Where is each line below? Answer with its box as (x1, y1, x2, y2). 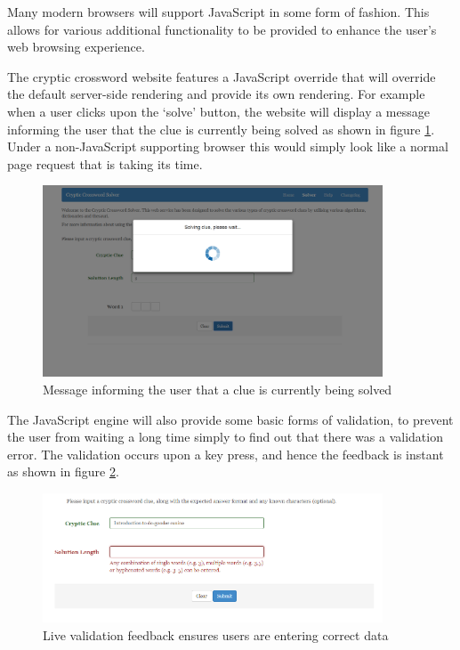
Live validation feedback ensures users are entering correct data (43, 626, 389, 644)
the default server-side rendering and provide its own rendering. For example (7, 85, 425, 103)
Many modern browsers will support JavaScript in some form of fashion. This (7, 3, 430, 20)
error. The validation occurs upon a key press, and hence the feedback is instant (7, 444, 444, 463)
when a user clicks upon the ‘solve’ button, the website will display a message (7, 102, 430, 120)
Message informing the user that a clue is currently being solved (43, 379, 392, 398)
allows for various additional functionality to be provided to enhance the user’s (7, 20, 437, 38)
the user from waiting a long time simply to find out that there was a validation (7, 427, 443, 446)
